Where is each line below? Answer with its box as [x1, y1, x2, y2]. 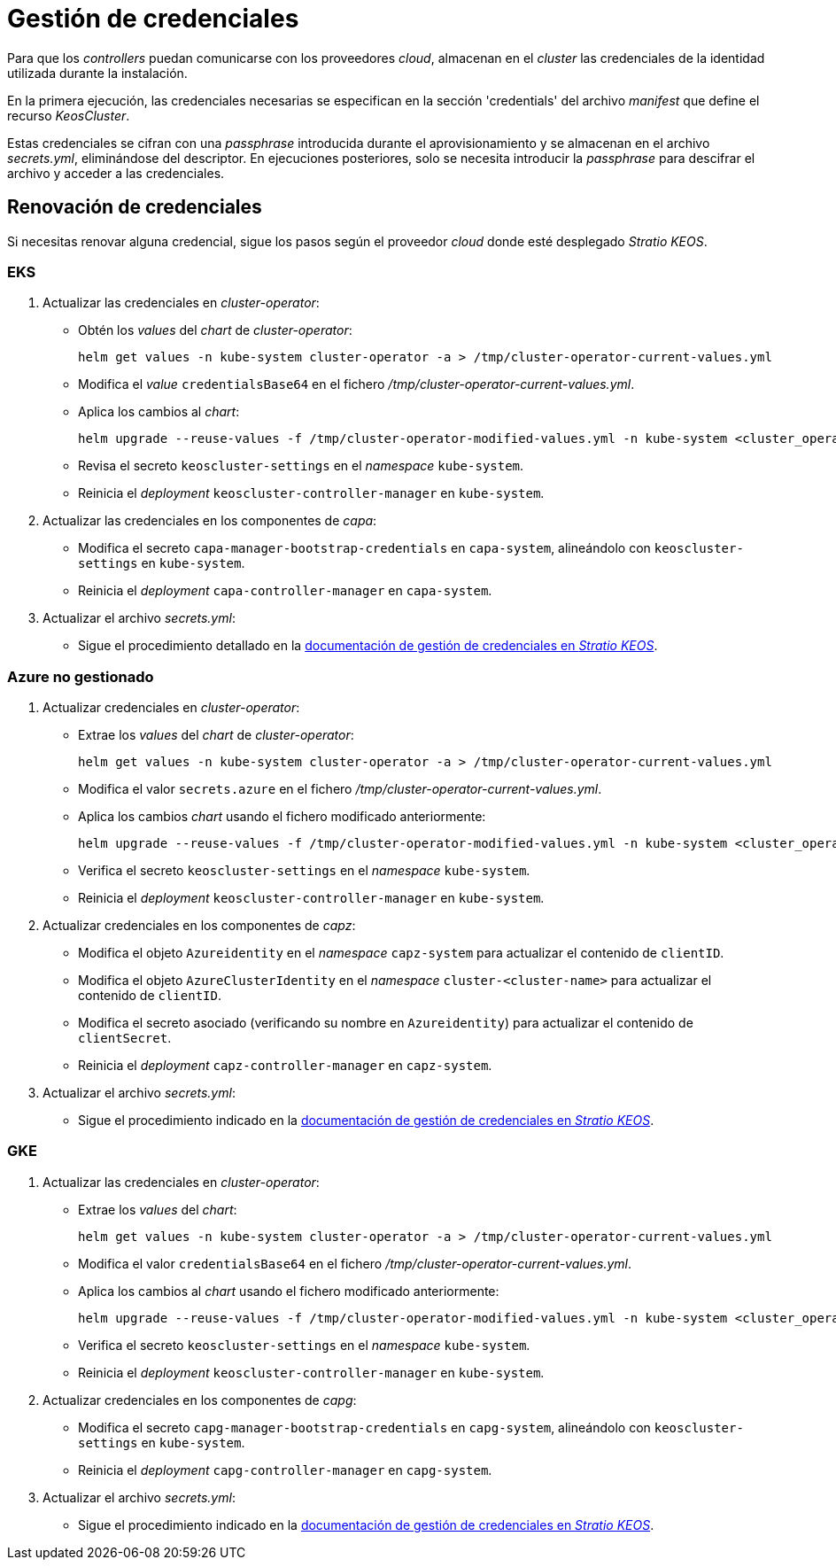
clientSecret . [78, 1030, 172, 1046]
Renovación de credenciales [7, 196, 262, 219]
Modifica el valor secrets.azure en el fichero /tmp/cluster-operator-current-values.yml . [78, 781, 602, 797]
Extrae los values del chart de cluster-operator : [78, 727, 354, 743]
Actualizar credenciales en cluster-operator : [43, 700, 300, 716]
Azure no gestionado [7, 667, 154, 686]
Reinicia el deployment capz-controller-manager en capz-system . [78, 1058, 492, 1074]
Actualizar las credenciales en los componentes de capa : [43, 513, 377, 529]
